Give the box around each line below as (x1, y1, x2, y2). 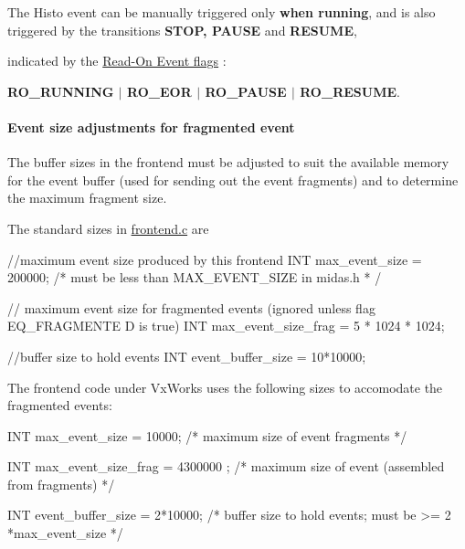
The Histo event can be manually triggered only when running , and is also (7, 3, 436, 21)
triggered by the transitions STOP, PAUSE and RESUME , (7, 20, 357, 39)
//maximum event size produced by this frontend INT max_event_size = (7, 249, 422, 269)
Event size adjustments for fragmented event (7, 117, 295, 136)
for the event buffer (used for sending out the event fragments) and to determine (7, 170, 459, 189)
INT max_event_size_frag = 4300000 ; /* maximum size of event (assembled (7, 457, 445, 476)
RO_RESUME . (300, 81, 400, 100)
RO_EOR (127, 81, 192, 100)
